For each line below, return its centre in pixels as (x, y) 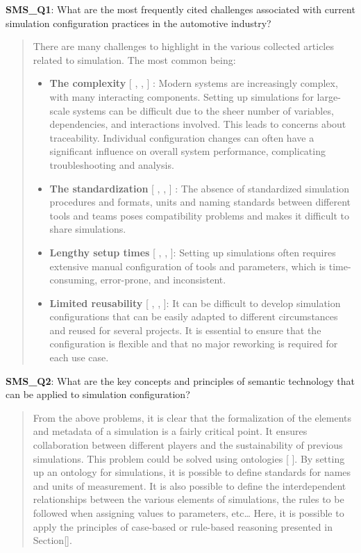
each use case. (79, 357)
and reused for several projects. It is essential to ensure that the (185, 330)
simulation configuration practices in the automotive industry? (138, 23)
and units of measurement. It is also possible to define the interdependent (190, 485)
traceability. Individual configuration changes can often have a (182, 137)
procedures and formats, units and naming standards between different (200, 202)
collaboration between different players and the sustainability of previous (188, 445)
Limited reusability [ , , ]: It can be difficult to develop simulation (195, 303)
